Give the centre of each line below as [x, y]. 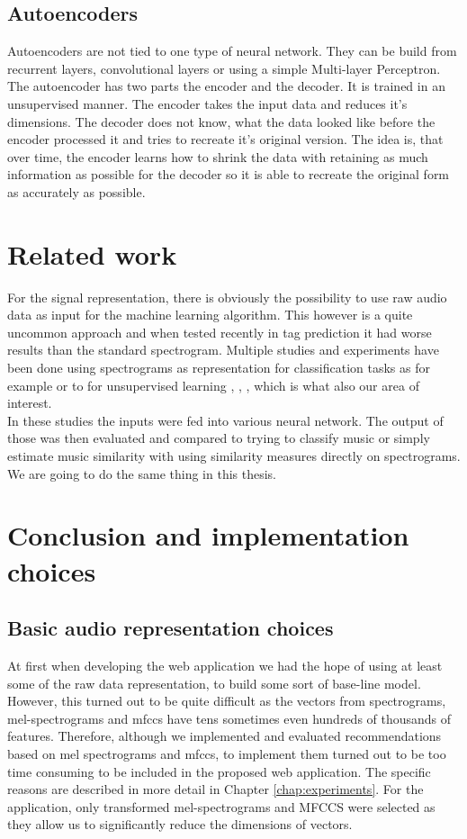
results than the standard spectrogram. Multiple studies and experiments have [223, 350]
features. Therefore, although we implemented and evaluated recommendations [225, 736]
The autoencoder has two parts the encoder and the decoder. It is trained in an [226, 86]
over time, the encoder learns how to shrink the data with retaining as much [218, 156]
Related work [92, 253]
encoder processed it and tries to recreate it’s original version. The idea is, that [225, 139]
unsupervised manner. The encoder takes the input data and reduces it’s [207, 103]
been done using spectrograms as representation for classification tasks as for [219, 368]
